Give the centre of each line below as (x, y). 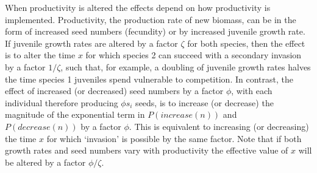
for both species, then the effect (246, 43)
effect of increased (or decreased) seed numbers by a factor (114, 91)
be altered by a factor (45, 162)
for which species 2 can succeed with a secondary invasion (194, 55)
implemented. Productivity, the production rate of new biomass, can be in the (151, 19)
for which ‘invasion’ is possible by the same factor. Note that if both (174, 138)
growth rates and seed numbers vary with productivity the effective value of (147, 150)
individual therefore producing (62, 102)
